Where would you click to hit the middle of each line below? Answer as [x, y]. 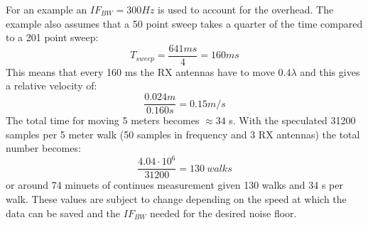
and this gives [330, 71]
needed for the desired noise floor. [223, 213]
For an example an [47, 9]
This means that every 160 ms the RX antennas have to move [140, 71]
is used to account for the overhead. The [245, 9]
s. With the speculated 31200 [292, 120]
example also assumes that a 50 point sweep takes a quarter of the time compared [184, 23]
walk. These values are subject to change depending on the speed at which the [176, 199]
